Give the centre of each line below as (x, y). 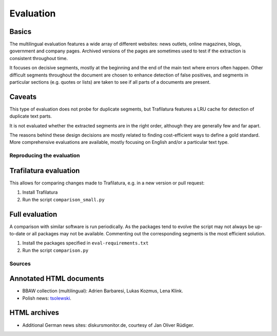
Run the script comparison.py (55, 250)
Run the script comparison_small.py (63, 199)
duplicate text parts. (31, 116)
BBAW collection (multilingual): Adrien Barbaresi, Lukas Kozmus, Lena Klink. (103, 291)
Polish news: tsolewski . (47, 298)
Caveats (23, 97)
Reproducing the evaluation (45, 156)
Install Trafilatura (40, 192)
